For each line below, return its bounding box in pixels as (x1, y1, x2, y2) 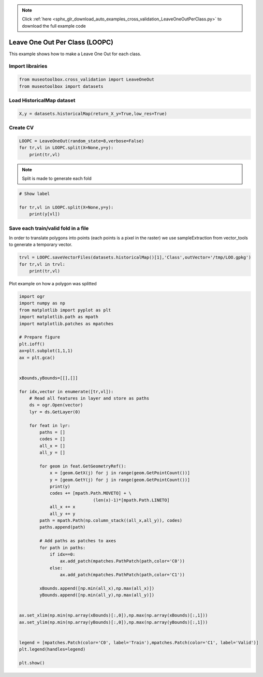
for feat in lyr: (29, 422, 71, 428)
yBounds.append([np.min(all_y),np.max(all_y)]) (39, 592, 155, 598)
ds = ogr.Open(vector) (29, 403, 83, 408)
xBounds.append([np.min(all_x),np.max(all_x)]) (39, 585, 155, 591)
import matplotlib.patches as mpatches (19, 321, 114, 326)
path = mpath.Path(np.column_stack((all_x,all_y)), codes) (39, 517, 183, 523)
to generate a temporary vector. (9, 242, 73, 247)
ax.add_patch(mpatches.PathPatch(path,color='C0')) (59, 558, 185, 564)
